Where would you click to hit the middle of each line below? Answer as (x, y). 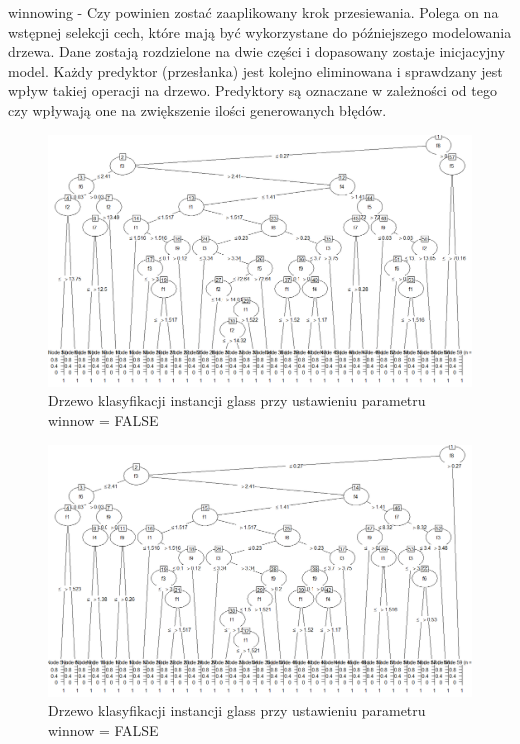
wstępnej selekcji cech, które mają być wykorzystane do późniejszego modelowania (260, 31)
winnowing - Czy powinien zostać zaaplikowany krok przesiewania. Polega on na (253, 12)
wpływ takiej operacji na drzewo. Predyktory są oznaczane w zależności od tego (252, 90)
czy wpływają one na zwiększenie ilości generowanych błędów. (197, 109)
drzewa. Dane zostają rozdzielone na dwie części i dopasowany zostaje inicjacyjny (257, 51)
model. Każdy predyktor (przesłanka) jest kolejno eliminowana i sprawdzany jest (255, 70)
